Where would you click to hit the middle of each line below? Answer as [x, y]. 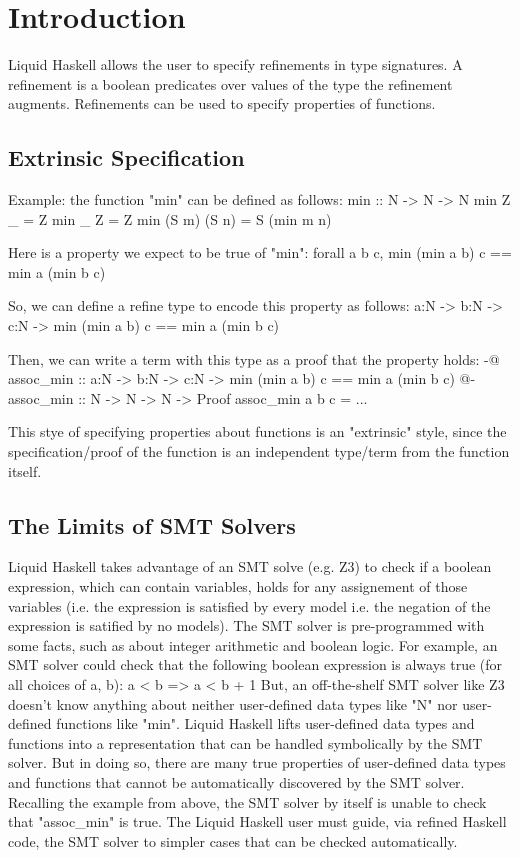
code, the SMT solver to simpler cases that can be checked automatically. [233, 840]
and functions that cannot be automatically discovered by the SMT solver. [236, 781]
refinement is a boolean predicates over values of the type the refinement [230, 83]
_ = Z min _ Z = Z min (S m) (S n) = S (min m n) [170, 218]
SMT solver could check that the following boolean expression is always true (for [255, 664]
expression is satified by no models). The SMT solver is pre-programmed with [246, 625]
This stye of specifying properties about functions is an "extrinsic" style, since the [257, 431]
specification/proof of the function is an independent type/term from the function [259, 451]
